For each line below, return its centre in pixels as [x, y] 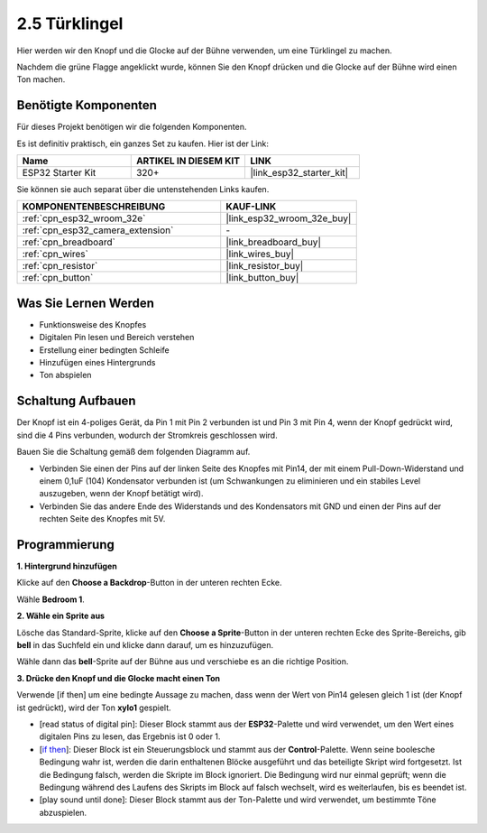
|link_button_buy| [262, 278]
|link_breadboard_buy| [274, 242]
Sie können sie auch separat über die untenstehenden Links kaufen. [143, 190]
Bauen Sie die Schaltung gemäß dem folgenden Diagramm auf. [133, 452]
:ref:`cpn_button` [58, 278]
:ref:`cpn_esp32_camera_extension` [98, 230]
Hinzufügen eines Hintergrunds [97, 363]
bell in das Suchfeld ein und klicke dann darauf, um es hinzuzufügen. [145, 644]
